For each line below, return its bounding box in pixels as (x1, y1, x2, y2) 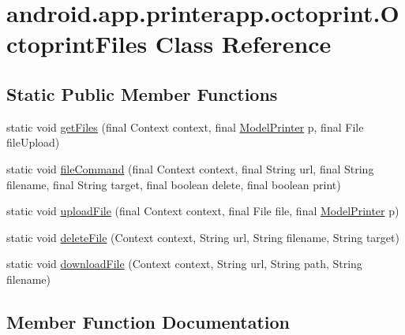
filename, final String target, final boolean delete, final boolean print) (6, 176, 341, 192)
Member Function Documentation (6, 309, 291, 333)
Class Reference (155, 28, 332, 60)
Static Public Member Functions (6, 81, 278, 106)
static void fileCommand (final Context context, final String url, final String (6, 160, 374, 177)
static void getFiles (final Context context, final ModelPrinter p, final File (6, 118, 364, 135)
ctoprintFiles (6, 28, 148, 60)
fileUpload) (6, 134, 60, 151)
